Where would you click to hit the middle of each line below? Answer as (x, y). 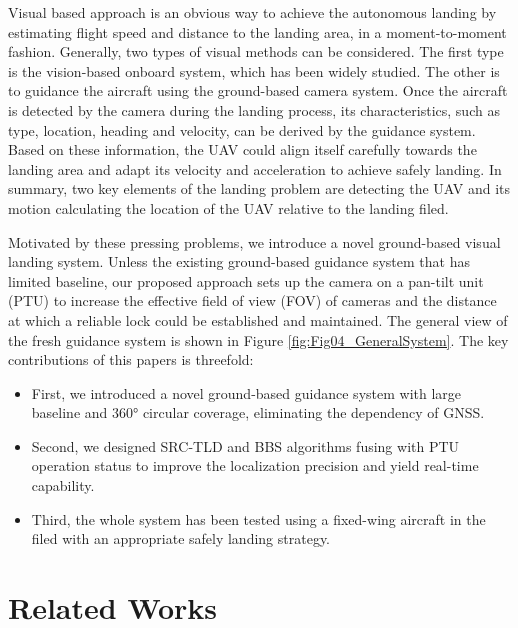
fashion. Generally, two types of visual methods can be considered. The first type (256, 51)
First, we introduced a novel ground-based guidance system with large (246, 392)
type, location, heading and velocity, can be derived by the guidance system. (242, 129)
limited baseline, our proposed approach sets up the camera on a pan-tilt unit (246, 280)
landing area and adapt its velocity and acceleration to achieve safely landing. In (255, 168)
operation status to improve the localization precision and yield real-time (255, 465)
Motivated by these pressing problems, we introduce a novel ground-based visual (254, 241)
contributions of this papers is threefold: (131, 359)
